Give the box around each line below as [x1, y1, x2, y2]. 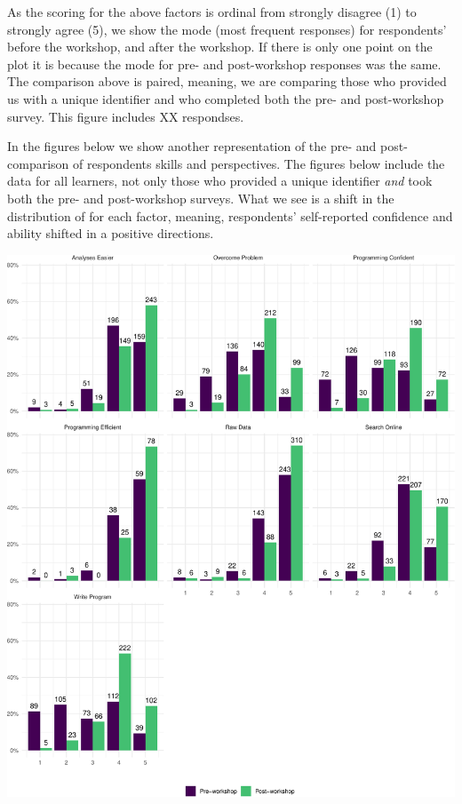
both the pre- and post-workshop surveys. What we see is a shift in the [7, 188, 394, 207]
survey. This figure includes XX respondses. [7, 107, 244, 125]
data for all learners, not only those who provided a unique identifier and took [7, 171, 433, 190]
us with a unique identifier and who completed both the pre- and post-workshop [7, 89, 444, 107]
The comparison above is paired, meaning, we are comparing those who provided [7, 72, 447, 91]
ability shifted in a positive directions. [7, 224, 214, 243]
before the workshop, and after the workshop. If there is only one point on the [7, 37, 433, 56]
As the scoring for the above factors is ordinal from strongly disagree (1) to [7, 3, 417, 20]
